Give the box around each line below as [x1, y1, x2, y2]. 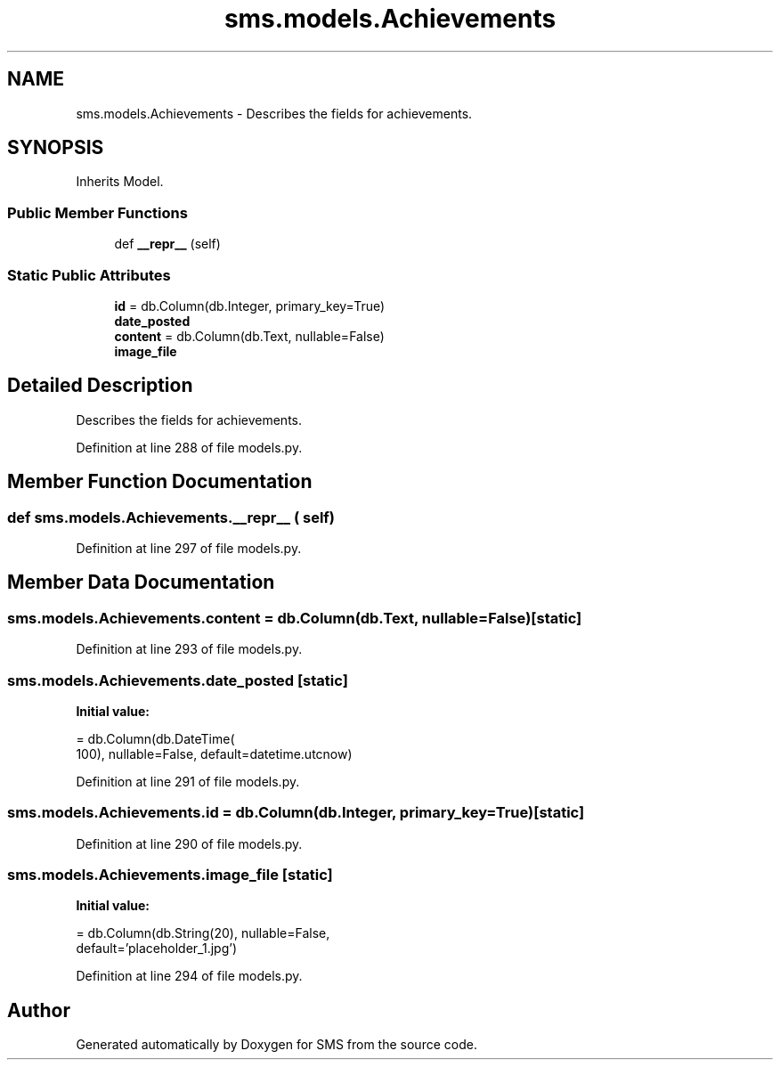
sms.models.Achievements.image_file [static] [7, 866, 333, 884]
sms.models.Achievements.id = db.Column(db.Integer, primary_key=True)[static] [7, 803, 585, 822]
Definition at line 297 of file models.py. [76, 541, 302, 556]
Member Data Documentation [7, 571, 275, 594]
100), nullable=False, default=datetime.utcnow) [76, 745, 353, 762]
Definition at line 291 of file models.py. [76, 773, 300, 789]
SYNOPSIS [7, 136, 104, 159]
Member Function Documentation [7, 470, 313, 493]
